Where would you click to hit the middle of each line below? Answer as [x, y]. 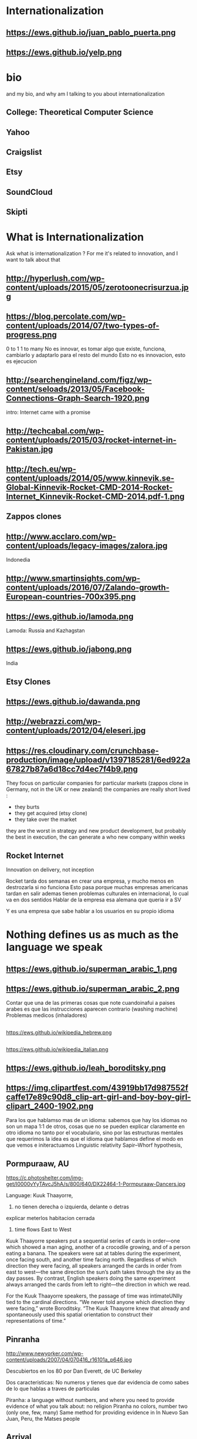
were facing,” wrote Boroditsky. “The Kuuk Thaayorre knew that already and [98, 1308]
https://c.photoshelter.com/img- [45, 1178]
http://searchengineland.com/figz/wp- [79, 380]
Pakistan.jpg [30, 449]
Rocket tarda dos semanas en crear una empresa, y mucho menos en [90, 881]
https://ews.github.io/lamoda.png [70, 617]
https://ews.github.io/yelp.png [64, 52]
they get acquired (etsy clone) [51, 813]
